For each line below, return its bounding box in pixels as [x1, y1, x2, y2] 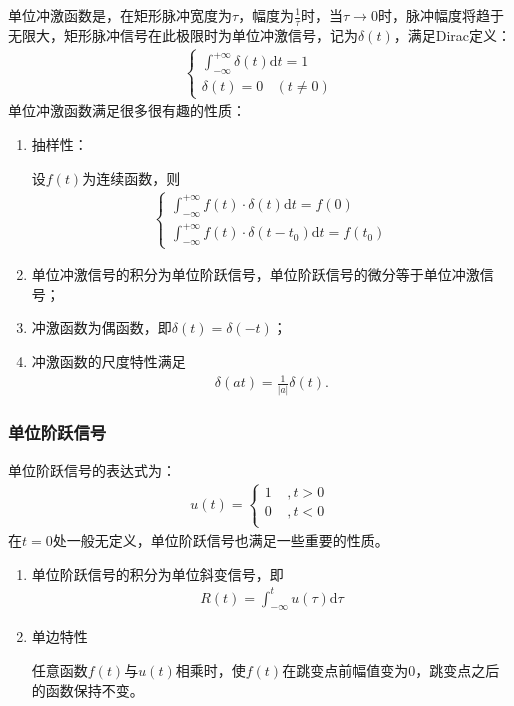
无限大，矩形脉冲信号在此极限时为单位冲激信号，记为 [8, 24, 358, 45]
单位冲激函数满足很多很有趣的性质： [8, 100, 246, 121]
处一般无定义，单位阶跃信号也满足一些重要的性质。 [52, 529, 389, 550]
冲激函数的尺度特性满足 [31, 351, 186, 372]
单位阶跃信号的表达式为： [8, 459, 176, 480]
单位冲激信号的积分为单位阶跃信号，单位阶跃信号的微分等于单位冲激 [31, 264, 480, 285]
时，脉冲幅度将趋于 [377, 5, 504, 25]
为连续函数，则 [82, 167, 181, 188]
